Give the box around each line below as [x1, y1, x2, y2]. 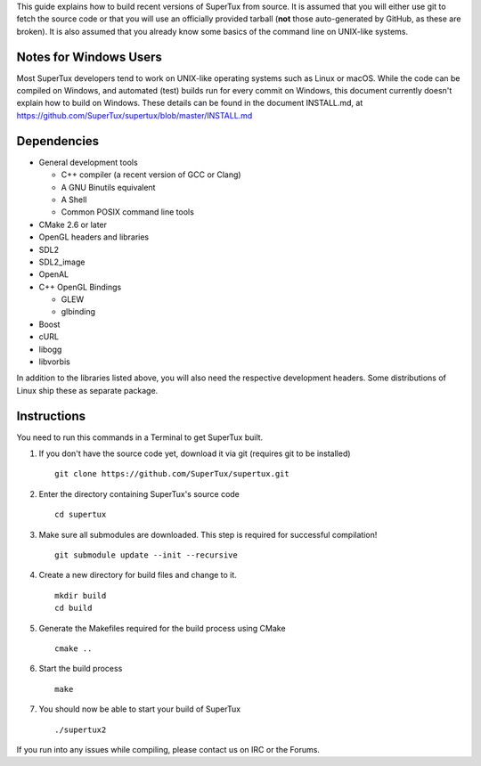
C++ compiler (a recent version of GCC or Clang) [61, 169, 241, 180]
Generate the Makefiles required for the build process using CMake [38, 623, 286, 633]
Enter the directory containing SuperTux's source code [38, 488, 240, 499]
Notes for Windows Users [16, 49, 162, 64]
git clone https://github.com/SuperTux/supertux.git [54, 469, 289, 479]
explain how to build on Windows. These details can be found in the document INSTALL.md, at [16, 98, 363, 109]
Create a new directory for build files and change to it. [38, 570, 238, 581]
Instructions [16, 408, 86, 423]
